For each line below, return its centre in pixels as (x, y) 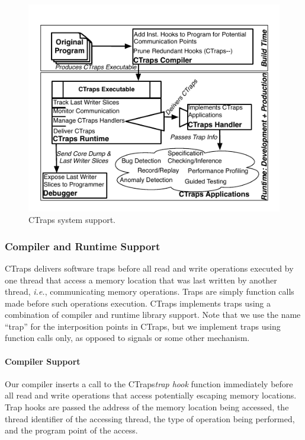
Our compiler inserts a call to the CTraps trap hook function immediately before (149, 383)
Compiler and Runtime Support (83, 246)
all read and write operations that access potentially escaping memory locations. (151, 395)
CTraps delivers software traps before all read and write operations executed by (149, 268)
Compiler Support (43, 361)
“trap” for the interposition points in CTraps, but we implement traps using (143, 326)
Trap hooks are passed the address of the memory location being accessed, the (147, 407)
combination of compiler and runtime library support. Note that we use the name (153, 315)
